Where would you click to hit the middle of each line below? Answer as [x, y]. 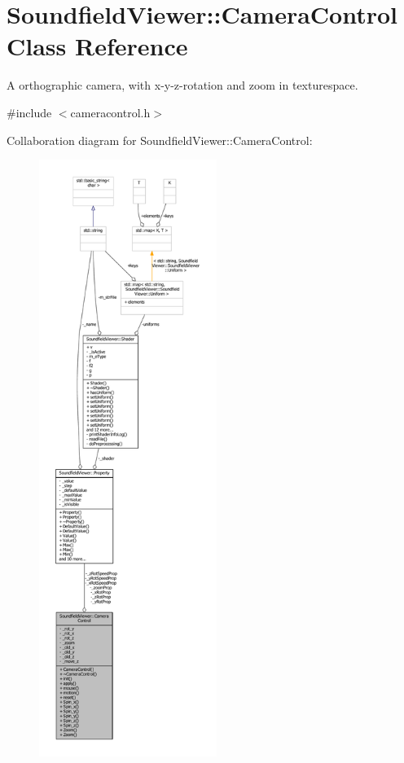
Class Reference [97, 46]
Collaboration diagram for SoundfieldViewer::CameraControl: [160, 140]
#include [29, 112]
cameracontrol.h [110, 112]
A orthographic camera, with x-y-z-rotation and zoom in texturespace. [182, 85]
